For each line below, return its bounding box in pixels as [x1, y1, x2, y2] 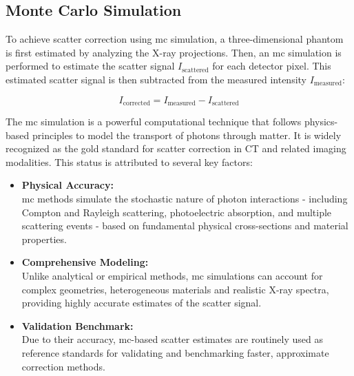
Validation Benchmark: [21, 318, 134, 333]
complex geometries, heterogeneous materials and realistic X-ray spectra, [21, 282, 329, 296]
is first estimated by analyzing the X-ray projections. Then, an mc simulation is [6, 45, 342, 59]
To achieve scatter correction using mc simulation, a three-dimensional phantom [6, 32, 344, 46]
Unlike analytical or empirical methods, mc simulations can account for [21, 268, 323, 282]
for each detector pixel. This [212, 59, 331, 73]
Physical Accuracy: [21, 178, 114, 192]
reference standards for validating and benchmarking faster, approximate [21, 345, 329, 359]
